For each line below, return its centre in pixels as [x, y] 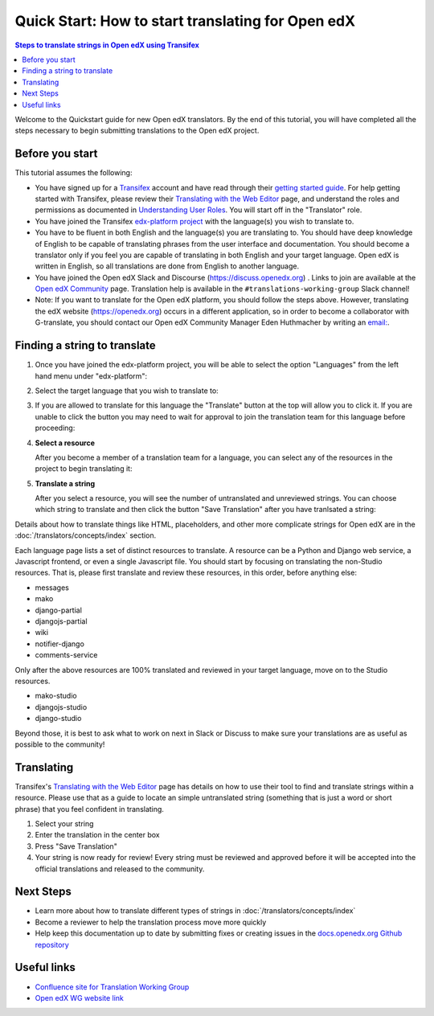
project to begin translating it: [84, 469]
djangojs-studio [61, 707]
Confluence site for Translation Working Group [112, 987]
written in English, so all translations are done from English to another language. [167, 266]
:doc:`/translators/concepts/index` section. [86, 535]
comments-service [66, 655]
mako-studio [56, 696]
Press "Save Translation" [76, 846]
